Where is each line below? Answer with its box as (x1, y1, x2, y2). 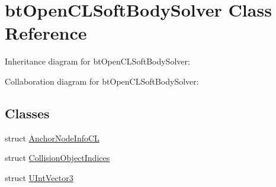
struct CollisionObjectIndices (5, 151, 110, 164)
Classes (5, 104, 50, 122)
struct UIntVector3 (5, 171, 73, 183)
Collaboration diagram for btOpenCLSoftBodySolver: (5, 75, 199, 87)
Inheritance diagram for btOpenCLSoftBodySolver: (5, 55, 190, 67)
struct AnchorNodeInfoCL (5, 131, 100, 144)
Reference (5, 21, 87, 45)
